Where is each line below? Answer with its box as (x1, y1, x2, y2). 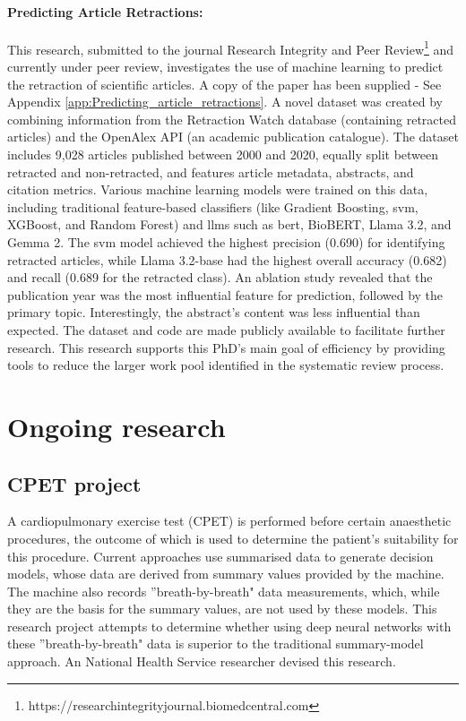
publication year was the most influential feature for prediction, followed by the (7, 285, 444, 304)
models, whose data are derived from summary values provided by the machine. (7, 564, 444, 583)
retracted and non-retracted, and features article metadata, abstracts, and (7, 162, 414, 181)
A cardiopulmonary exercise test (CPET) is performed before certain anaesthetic (7, 511, 452, 530)
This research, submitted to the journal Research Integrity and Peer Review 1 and (7, 37, 454, 58)
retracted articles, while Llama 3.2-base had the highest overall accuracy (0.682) (7, 250, 447, 269)
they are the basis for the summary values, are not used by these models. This (7, 599, 437, 618)
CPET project (7, 469, 142, 497)
